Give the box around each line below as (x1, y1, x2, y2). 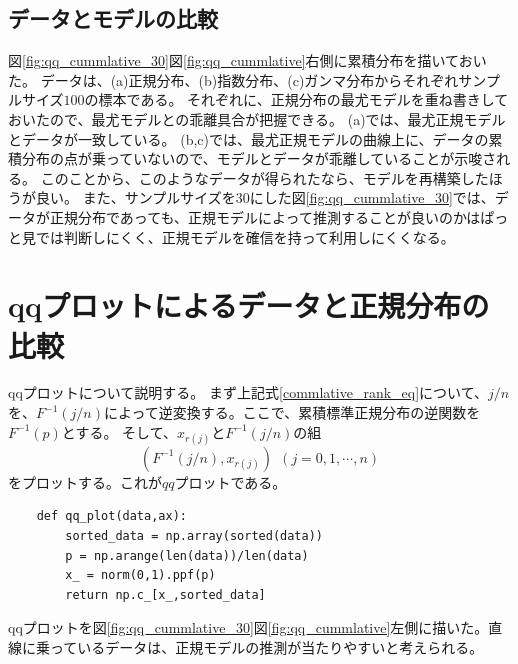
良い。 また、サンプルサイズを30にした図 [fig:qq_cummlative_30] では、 (35, 187, 495, 208)
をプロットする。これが (8, 471, 162, 492)
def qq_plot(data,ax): (36, 509, 187, 524)
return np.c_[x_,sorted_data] (65, 587, 266, 602)
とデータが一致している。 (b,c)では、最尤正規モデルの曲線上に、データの (8, 128, 489, 149)
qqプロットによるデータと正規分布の (8, 285, 490, 326)
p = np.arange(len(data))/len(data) (65, 548, 309, 563)
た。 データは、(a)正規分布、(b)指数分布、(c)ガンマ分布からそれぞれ (8, 69, 459, 90)
